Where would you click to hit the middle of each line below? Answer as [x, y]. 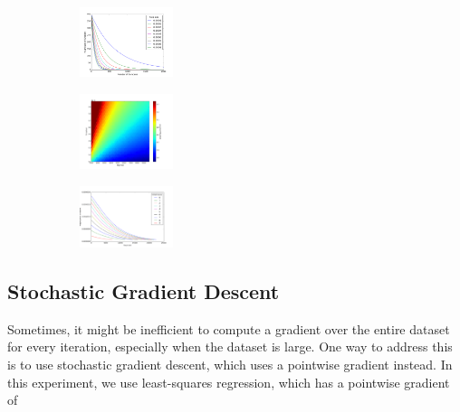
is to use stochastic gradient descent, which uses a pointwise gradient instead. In [230, 364]
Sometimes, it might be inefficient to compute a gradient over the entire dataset [229, 328]
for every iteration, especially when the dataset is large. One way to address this [230, 346]
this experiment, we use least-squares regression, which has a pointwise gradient [229, 382]
